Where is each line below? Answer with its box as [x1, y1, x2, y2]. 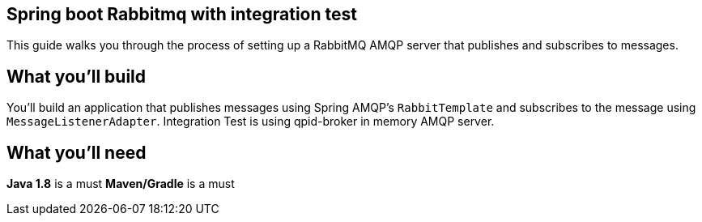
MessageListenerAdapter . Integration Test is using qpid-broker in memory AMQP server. [6, 114, 495, 129]
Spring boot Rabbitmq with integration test [6, 4, 357, 24]
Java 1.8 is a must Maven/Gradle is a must [6, 177, 235, 191]
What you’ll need [6, 142, 147, 163]
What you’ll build [6, 66, 147, 87]
